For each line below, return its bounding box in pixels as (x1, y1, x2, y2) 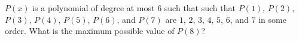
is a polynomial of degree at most (32, 2, 155, 13)
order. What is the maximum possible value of (5, 25, 175, 37)
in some (258, 13, 286, 25)
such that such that (164, 2, 236, 13)
